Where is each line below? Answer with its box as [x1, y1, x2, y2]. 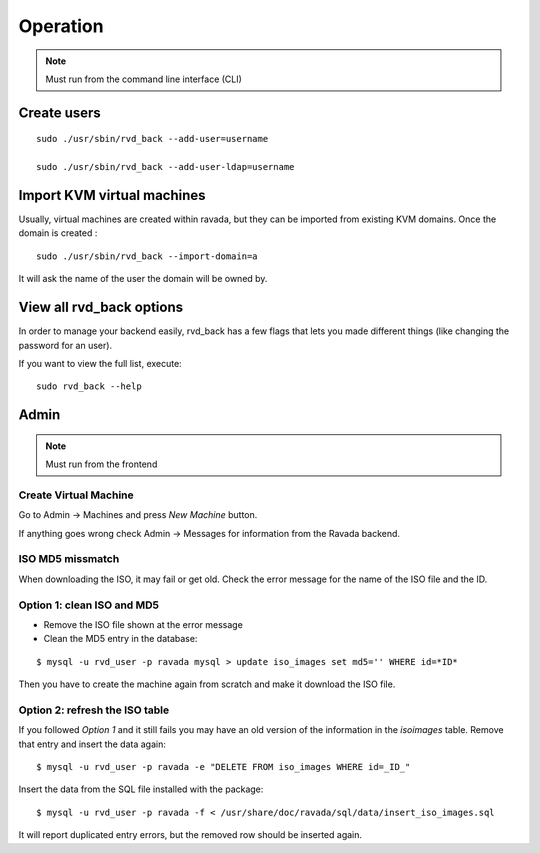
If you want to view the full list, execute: [18, 357, 182, 369]
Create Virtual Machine [18, 488, 134, 502]
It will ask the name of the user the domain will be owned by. [18, 273, 268, 285]
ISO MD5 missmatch [18, 552, 120, 566]
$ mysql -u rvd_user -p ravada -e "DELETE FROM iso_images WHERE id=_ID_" [36, 761, 411, 772]
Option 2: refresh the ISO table [18, 703, 170, 717]
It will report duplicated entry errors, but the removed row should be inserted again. [18, 829, 363, 841]
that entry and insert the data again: [18, 738, 167, 750]
